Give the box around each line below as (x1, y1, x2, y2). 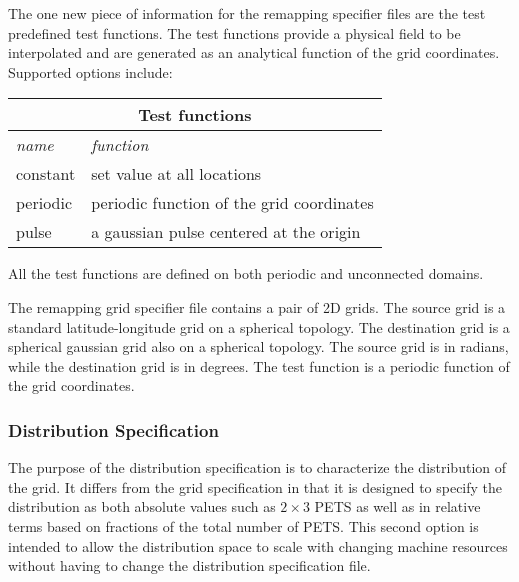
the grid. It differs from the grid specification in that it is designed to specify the (8, 476, 503, 497)
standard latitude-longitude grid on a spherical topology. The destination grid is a (8, 316, 510, 337)
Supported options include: (8, 61, 173, 82)
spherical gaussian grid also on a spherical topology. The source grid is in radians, (8, 336, 509, 357)
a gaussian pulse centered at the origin (91, 220, 361, 244)
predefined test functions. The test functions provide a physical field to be (8, 22, 461, 43)
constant (16, 162, 76, 186)
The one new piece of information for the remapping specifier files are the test (8, 3, 486, 23)
